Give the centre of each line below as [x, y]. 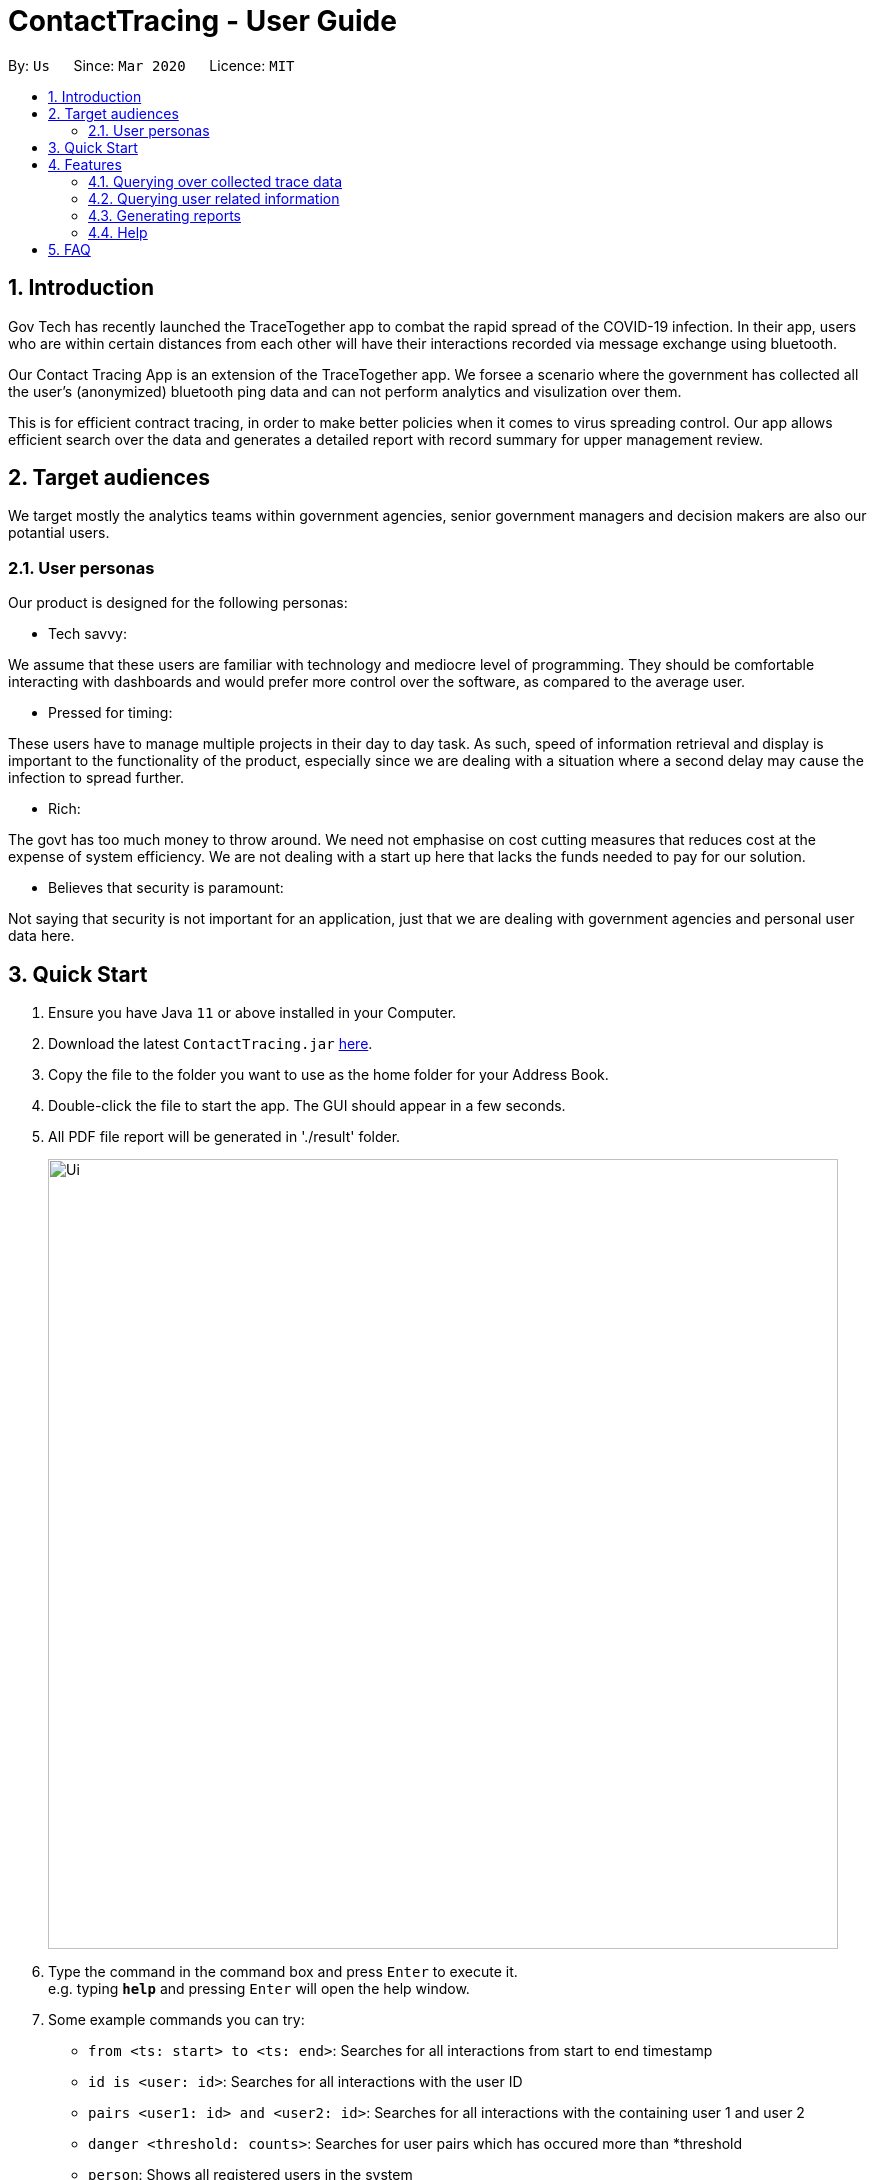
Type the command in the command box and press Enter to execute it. [283, 1972]
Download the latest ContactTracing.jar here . [210, 1044]
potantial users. [59, 533]
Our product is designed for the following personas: [178, 603]
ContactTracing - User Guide [202, 21]
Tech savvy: [88, 634]
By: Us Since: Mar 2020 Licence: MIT [151, 65]
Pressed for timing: [110, 713]
